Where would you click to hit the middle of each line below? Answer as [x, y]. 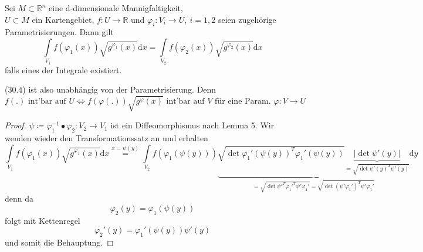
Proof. [16, 125]
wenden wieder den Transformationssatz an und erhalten [106, 138]
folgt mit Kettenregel [43, 220]
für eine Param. [243, 102]
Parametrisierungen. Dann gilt [59, 32]
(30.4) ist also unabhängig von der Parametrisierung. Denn [111, 89]
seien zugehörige [247, 19]
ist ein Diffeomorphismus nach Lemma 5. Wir [192, 125]
